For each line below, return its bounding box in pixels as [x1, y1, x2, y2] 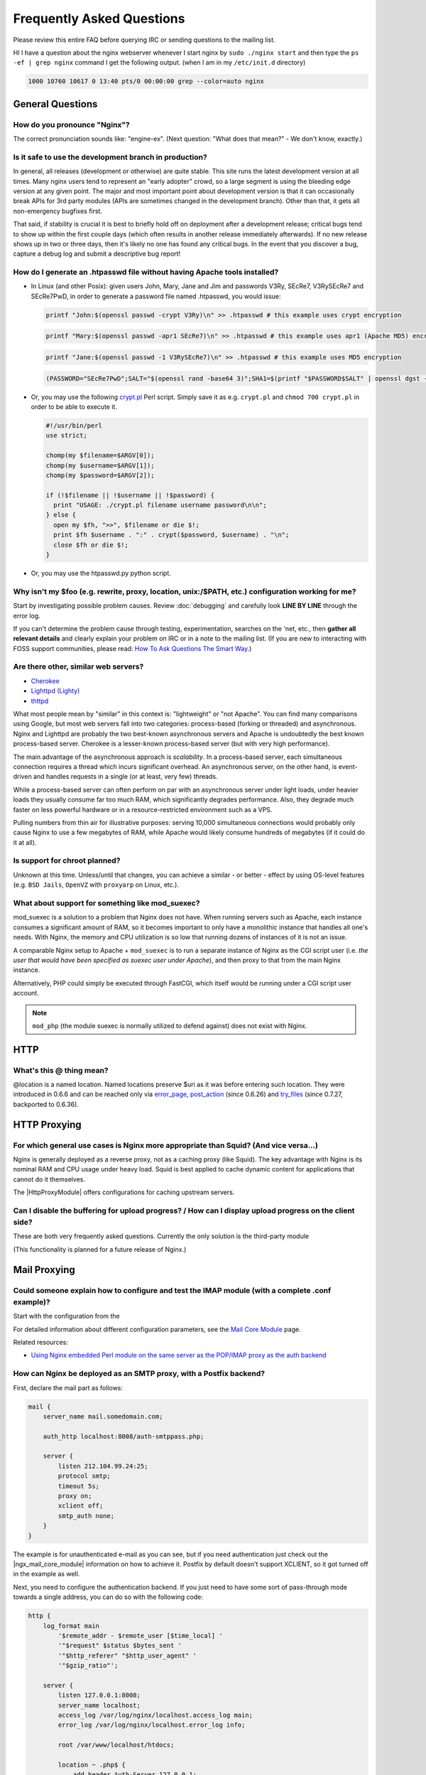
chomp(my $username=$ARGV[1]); [45, 461, 155, 469]
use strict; [45, 432, 88, 439]
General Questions [13, 98, 98, 110]
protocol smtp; [58, 1472, 111, 1480]
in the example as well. [13, 1570, 80, 1578]
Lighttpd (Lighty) [31, 687, 80, 695]
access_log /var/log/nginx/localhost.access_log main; [58, 1711, 253, 1720]
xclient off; [58, 1502, 104, 1510]
